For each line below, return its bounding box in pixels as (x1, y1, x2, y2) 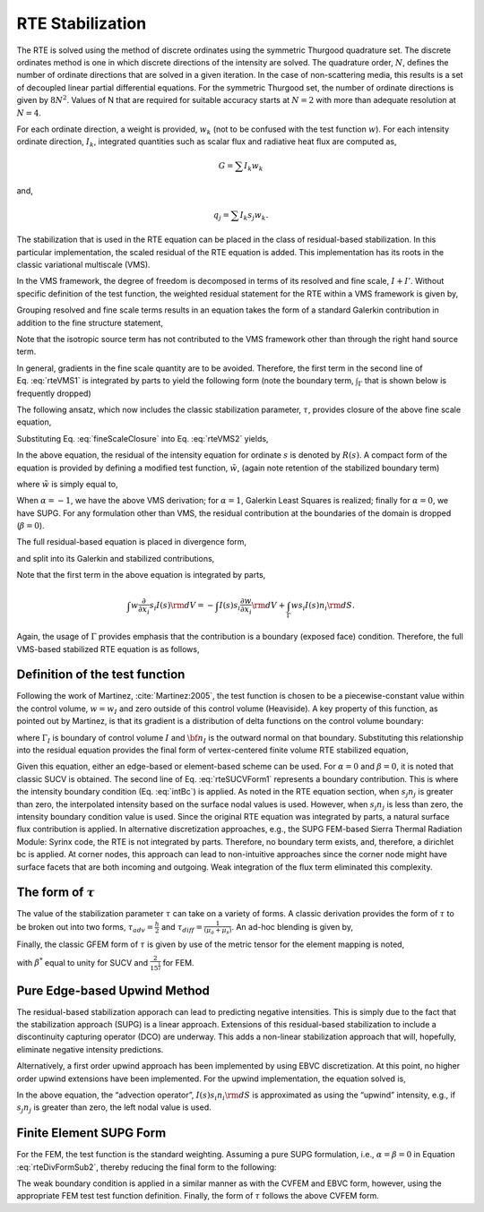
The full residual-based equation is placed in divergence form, (16, 537, 246, 547)
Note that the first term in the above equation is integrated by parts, (16, 570, 266, 580)
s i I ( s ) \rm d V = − (149, 600, 214, 613)
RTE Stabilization (16, 13, 147, 33)
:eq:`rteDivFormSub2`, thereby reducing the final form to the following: (16, 1161, 277, 1173)
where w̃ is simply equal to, (16, 478, 118, 489)
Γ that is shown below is (358, 375, 447, 388)
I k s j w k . (239, 210, 269, 222)
